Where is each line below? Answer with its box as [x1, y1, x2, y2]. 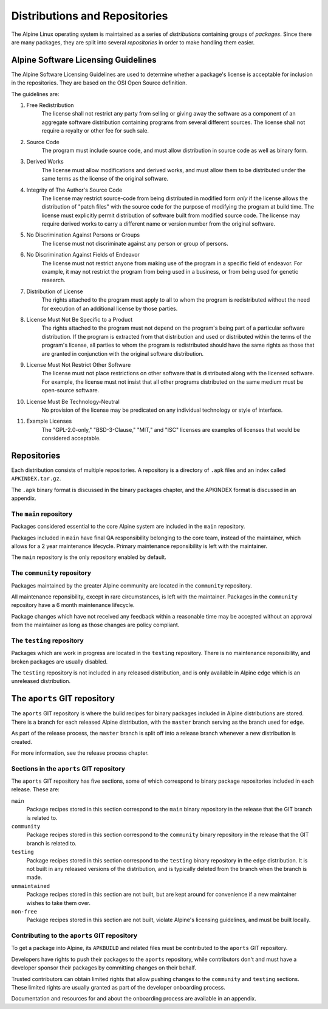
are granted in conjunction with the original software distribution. [41, 350, 204, 357]
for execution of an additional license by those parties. [41, 305, 178, 312]
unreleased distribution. [11, 678, 71, 685]
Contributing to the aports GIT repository [11, 931, 138, 940]
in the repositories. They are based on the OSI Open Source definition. [11, 79, 188, 86]
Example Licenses [26, 417, 72, 425]
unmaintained [11, 882, 50, 889]
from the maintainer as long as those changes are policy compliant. [11, 621, 180, 629]
